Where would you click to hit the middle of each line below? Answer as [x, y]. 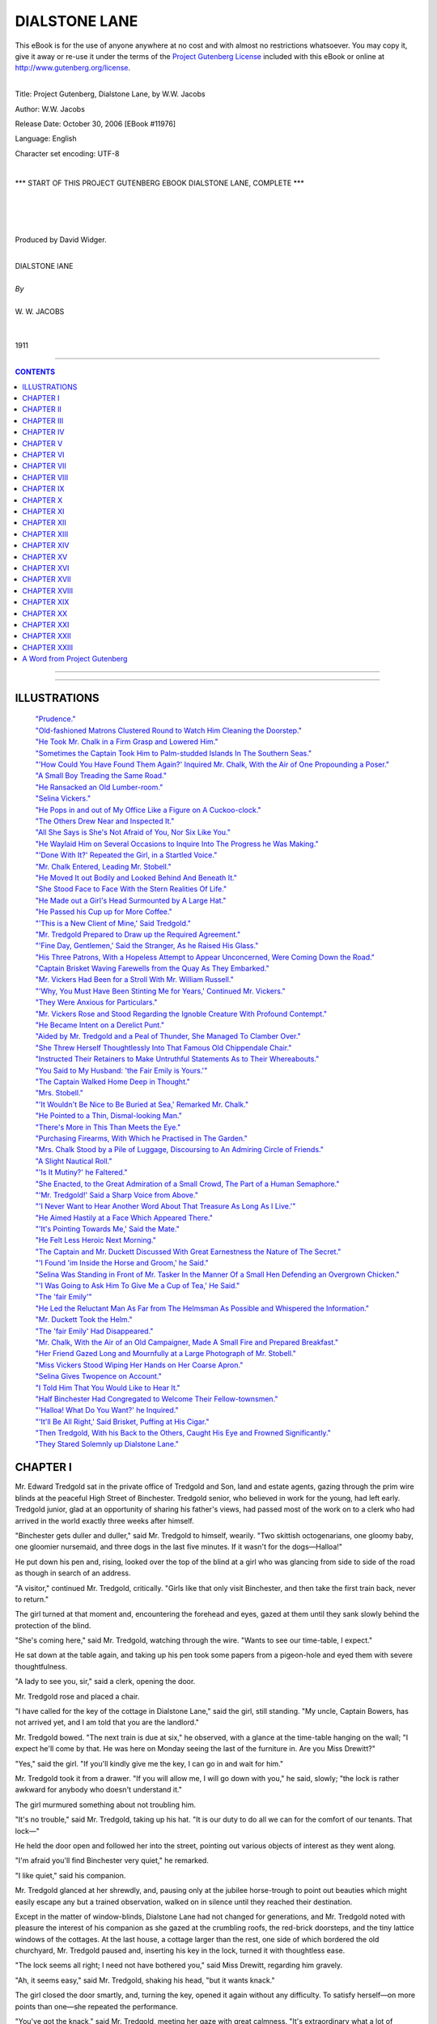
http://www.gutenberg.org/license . [73, 68]
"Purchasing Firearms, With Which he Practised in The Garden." [142, 1138]
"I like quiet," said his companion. [70, 1875]
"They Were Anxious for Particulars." [96, 1002]
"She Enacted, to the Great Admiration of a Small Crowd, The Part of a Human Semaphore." [187, 1184]
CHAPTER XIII [45, 534]
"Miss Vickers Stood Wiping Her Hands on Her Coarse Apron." [139, 1365]
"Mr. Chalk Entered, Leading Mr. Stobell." [103, 866]
